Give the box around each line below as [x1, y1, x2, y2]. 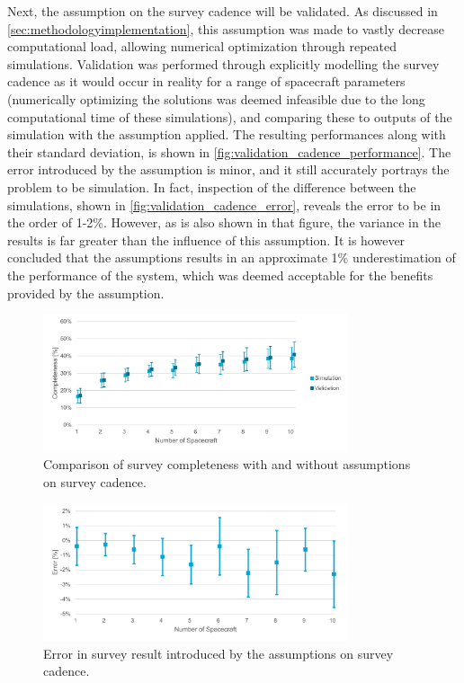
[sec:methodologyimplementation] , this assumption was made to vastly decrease [7, 19, 444, 38]
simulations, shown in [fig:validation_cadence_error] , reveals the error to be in [7, 195, 442, 214]
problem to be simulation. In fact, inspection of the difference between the [7, 177, 416, 196]
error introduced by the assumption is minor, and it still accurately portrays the [7, 160, 450, 179]
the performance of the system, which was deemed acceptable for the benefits [7, 265, 433, 284]
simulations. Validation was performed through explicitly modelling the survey [7, 54, 440, 73]
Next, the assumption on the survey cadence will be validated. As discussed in [7, 2, 438, 20]
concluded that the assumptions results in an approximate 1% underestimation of [7, 248, 456, 267]
